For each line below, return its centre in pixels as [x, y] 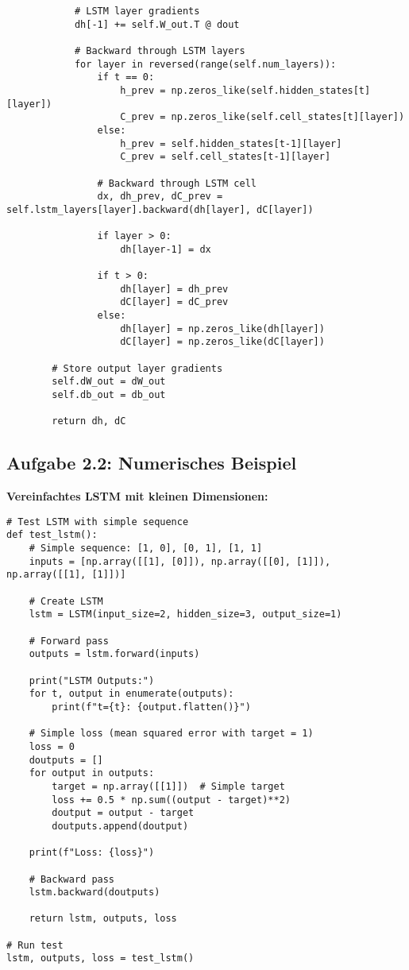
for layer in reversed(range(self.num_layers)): [205, 64]
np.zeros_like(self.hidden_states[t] [271, 90]
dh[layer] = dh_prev [174, 289]
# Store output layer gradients [137, 368]
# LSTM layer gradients [137, 11]
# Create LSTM [66, 601]
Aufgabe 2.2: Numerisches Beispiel [152, 463]
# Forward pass [69, 641]
